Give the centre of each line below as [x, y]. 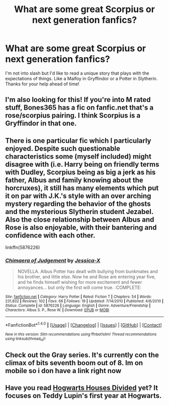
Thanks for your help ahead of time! [42, 84]
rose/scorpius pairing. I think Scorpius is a [73, 115]
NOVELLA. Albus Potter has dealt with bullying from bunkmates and [88, 272]
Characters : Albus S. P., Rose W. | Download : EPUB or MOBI [57, 310]
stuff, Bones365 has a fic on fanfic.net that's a [79, 108]
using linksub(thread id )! [25, 339]
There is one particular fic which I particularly [78, 141]
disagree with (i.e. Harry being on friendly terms [82, 164]
